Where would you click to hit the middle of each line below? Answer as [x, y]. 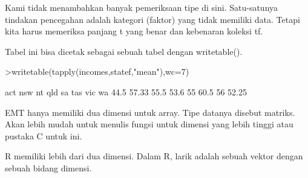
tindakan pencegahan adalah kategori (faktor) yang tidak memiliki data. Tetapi [152, 19]
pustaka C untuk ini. [44, 135]
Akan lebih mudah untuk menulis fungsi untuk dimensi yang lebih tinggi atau [149, 124]
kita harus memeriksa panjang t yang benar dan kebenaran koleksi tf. [134, 31]
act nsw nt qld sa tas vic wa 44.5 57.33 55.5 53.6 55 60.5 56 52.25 [126, 91]
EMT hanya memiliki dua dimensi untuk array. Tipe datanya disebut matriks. [150, 112]
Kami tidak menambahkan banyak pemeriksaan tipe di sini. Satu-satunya [142, 7]
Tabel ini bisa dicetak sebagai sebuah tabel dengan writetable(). [124, 51]
